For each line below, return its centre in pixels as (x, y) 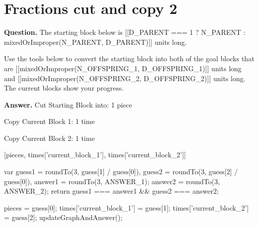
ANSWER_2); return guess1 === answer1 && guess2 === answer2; (111, 191)
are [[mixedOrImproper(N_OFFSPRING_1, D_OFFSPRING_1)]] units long (123, 68)
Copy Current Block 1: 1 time (49, 121)
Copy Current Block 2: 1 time (49, 138)
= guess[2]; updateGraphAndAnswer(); (63, 217)
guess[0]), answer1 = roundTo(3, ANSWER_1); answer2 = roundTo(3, (112, 181)
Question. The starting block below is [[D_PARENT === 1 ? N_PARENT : (125, 32)
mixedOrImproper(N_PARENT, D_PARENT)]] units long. (95, 42)
